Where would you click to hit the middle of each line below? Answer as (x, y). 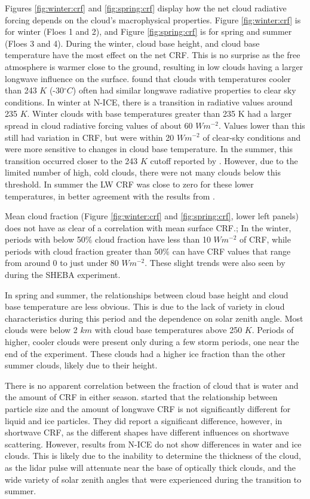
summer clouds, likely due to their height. (81, 365)
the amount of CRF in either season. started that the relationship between (141, 397)
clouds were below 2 (41, 330)
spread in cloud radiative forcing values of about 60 (99, 125)
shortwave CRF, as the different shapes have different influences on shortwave (147, 432)
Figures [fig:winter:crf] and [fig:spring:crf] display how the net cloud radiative (146, 8)
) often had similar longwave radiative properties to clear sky (184, 90)
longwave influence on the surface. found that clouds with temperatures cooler (148, 78)
